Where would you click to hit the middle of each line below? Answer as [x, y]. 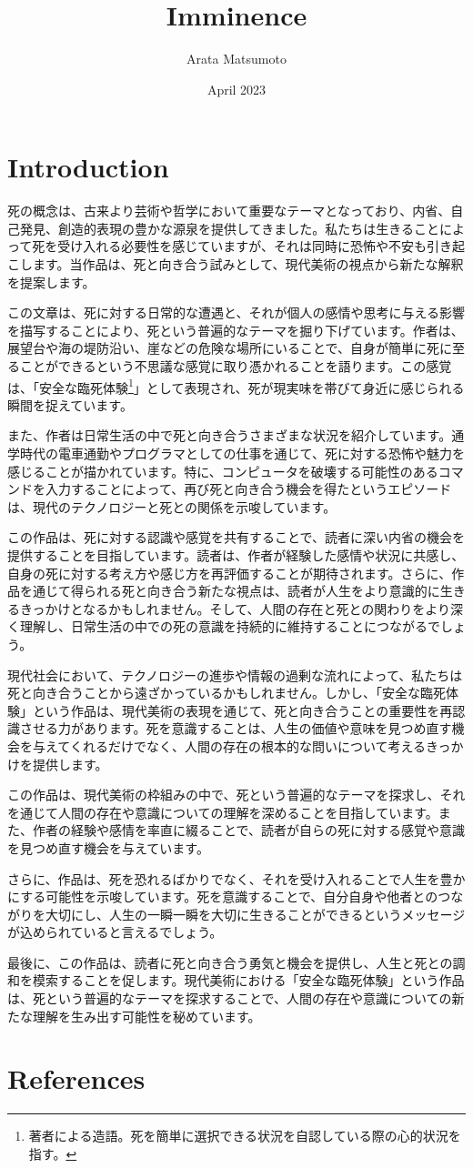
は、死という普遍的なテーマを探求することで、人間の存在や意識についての [230, 998]
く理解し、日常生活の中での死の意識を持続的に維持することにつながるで [224, 626]
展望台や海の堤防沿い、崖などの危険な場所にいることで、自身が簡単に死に [230, 348]
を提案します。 [51, 282]
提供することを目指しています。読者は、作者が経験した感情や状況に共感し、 [236, 555]
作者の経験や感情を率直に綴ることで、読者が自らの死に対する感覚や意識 [249, 830]
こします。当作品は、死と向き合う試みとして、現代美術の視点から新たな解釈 [236, 264]
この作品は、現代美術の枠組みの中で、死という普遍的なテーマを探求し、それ [236, 795]
